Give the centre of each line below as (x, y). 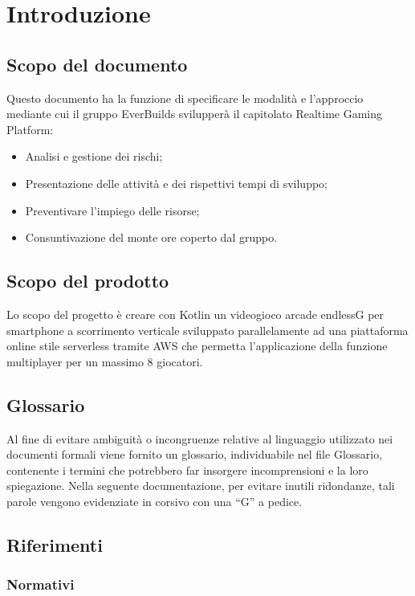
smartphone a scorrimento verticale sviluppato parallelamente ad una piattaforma (207, 330)
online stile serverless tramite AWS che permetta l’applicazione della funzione (197, 346)
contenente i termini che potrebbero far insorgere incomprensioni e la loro (187, 469)
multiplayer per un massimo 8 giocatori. (105, 361)
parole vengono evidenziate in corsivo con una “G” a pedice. (155, 501)
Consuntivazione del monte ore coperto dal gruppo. (151, 237)
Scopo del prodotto (88, 281)
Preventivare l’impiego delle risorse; (112, 210)
